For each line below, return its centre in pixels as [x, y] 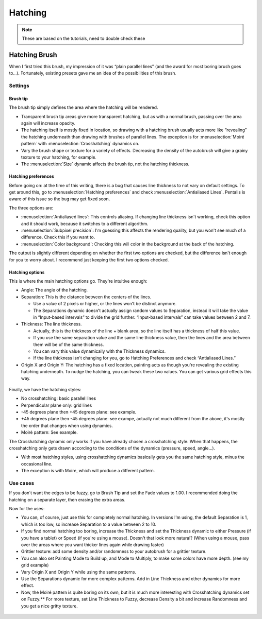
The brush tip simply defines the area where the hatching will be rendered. [83, 107]
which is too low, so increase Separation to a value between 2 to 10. [89, 524]
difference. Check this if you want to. [58, 237]
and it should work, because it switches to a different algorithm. [85, 224]
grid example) [35, 565]
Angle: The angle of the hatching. [55, 290]
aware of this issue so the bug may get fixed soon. [59, 199]
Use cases [22, 483]
